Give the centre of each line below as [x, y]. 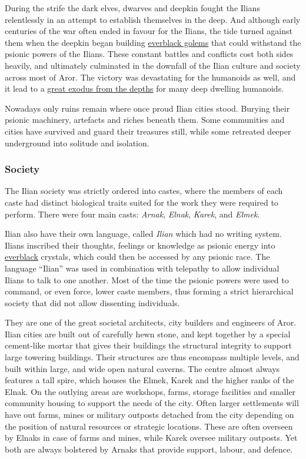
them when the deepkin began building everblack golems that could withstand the [153, 42]
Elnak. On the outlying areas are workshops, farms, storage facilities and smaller [150, 391]
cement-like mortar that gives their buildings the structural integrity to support [148, 345]
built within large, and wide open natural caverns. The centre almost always [142, 368]
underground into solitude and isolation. [77, 143]
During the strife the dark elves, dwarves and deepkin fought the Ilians [132, 8]
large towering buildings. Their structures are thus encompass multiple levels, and [152, 357]
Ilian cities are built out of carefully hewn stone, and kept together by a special [148, 334]
